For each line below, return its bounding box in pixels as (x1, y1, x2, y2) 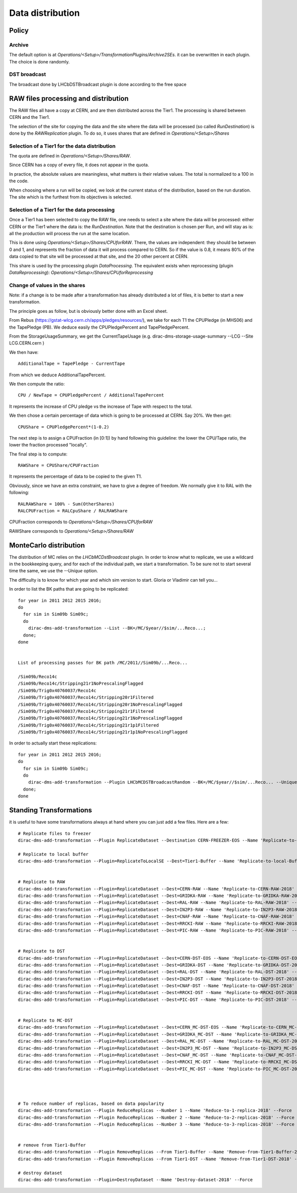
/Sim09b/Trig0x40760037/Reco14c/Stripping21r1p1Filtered (18, 722, 159, 728)
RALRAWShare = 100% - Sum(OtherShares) (18, 501, 115, 507)
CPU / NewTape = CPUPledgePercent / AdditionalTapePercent (18, 393, 164, 398)
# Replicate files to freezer (18, 831, 92, 836)
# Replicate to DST (18, 948, 65, 954)
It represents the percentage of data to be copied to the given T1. (9, 473, 142, 480)
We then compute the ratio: (9, 381, 65, 387)
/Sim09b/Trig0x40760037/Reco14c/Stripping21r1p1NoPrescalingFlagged (18, 729, 188, 735)
